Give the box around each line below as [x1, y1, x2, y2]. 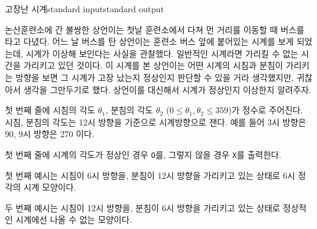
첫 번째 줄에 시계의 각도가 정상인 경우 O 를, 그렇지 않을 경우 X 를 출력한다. [5, 148, 282, 160]
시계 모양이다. [23, 181, 76, 193]
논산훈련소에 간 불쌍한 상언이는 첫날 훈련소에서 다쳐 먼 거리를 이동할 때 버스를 [5, 23, 305, 36]
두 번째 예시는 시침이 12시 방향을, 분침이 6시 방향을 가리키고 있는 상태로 [5, 201, 280, 214]
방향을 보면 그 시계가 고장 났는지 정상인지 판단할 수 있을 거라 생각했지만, [15, 70, 294, 83]
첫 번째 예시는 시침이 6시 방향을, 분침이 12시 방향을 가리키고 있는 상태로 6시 [5, 168, 296, 181]
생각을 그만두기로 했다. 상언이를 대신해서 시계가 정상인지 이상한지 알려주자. [23, 83, 311, 96]
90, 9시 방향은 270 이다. [5, 127, 94, 140]
